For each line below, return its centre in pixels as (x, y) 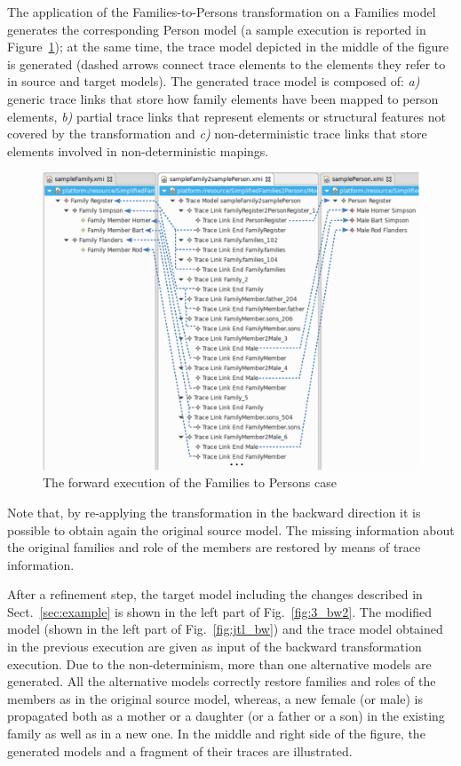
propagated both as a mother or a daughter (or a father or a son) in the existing (226, 716)
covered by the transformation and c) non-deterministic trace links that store (217, 134)
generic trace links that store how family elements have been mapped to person (223, 98)
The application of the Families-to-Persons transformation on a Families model (222, 12)
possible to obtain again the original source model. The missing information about (231, 529)
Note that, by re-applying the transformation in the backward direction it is (214, 512)
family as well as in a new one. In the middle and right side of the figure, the (216, 734)
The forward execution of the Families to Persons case (190, 482)
